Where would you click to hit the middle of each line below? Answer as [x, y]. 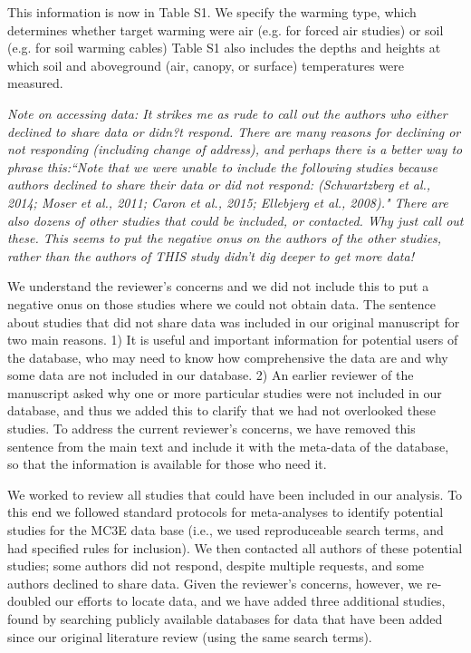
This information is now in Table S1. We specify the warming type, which [212, 12]
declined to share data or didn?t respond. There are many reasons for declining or [234, 131]
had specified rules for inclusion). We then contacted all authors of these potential [235, 547]
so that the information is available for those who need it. [167, 464]
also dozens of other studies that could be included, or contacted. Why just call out [235, 220]
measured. [35, 83]
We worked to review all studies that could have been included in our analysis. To [235, 494]
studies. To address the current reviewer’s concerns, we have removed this [211, 429]
